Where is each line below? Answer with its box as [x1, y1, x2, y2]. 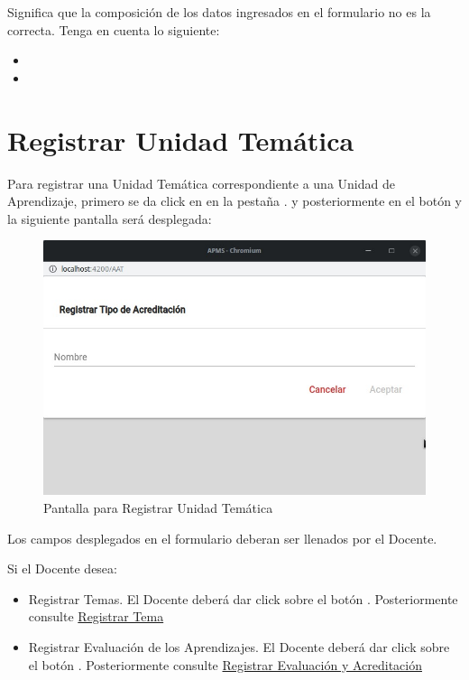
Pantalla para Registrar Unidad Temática [43, 498, 273, 517]
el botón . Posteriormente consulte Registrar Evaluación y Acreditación [28, 655, 422, 674]
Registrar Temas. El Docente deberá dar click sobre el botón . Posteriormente [28, 589, 458, 608]
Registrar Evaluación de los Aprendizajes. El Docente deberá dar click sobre [28, 637, 450, 656]
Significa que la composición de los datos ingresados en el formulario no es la [7, 3, 431, 21]
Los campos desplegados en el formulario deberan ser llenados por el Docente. [7, 528, 437, 547]
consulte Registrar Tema [28, 607, 164, 626]
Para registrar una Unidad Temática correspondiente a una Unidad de [7, 173, 395, 192]
